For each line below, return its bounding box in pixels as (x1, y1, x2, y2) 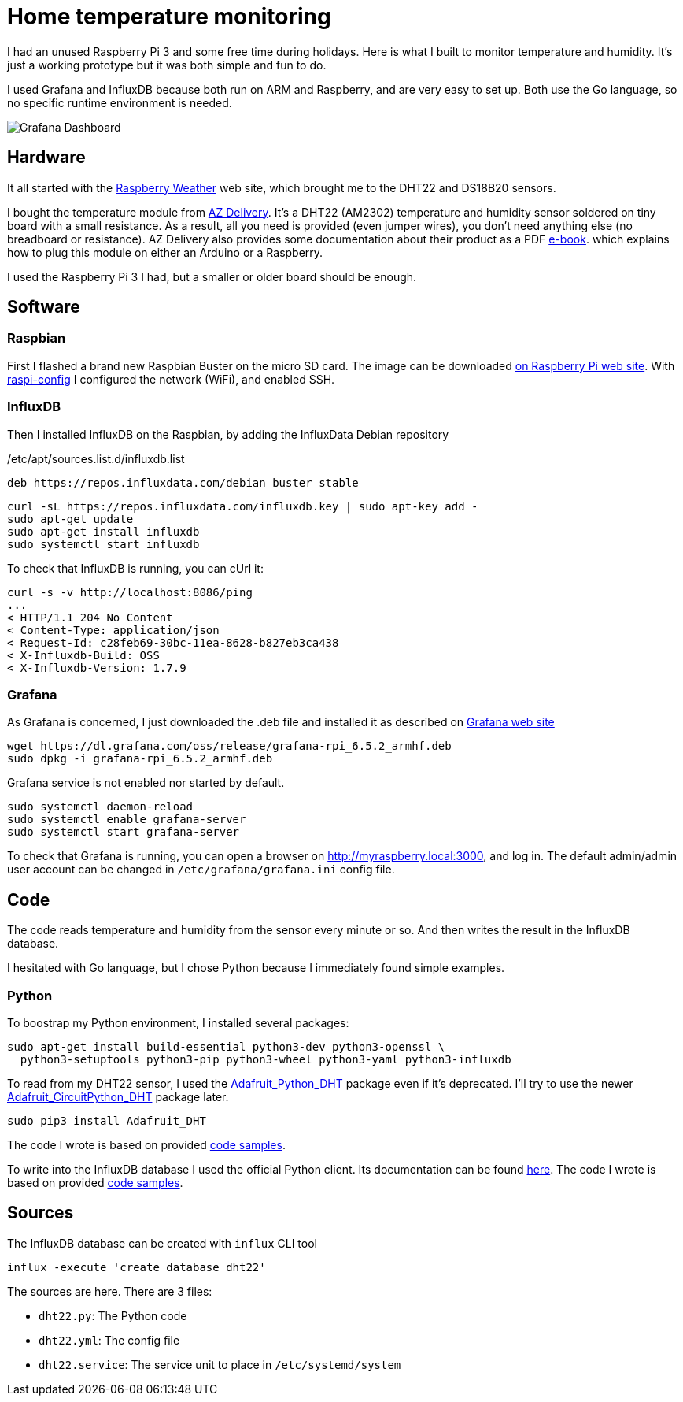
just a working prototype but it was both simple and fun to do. (7, 57, 327, 72)
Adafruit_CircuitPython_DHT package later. (7, 1089, 229, 1103)
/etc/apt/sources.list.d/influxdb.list (7, 451, 185, 465)
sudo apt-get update (7, 512, 134, 525)
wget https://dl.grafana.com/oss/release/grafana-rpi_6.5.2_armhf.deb (7, 740, 452, 753)
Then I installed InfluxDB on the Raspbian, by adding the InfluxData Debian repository (7, 427, 449, 441)
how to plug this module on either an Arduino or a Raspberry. (7, 245, 323, 259)
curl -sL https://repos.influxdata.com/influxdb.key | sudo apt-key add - (7, 499, 478, 513)
